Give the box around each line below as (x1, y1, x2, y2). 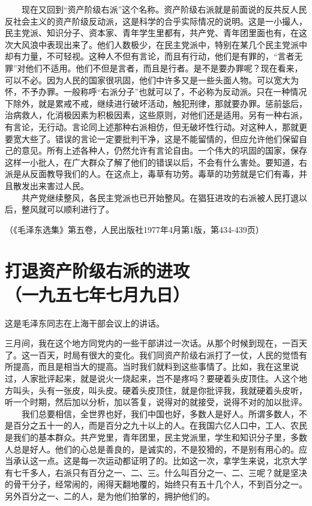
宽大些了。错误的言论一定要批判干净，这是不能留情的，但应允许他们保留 (13, 132, 299, 145)
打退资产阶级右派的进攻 (5, 258, 190, 283)
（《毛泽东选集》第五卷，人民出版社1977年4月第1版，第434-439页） (5, 223, 264, 235)
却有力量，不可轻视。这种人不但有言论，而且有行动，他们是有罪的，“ (5, 50, 278, 62)
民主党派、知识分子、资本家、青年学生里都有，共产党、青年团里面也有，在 (5, 26, 299, 39)
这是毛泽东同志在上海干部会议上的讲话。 (5, 316, 164, 329)
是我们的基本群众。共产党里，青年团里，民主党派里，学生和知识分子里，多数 (5, 430, 307, 443)
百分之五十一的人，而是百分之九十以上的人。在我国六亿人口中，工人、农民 (13, 419, 307, 432)
